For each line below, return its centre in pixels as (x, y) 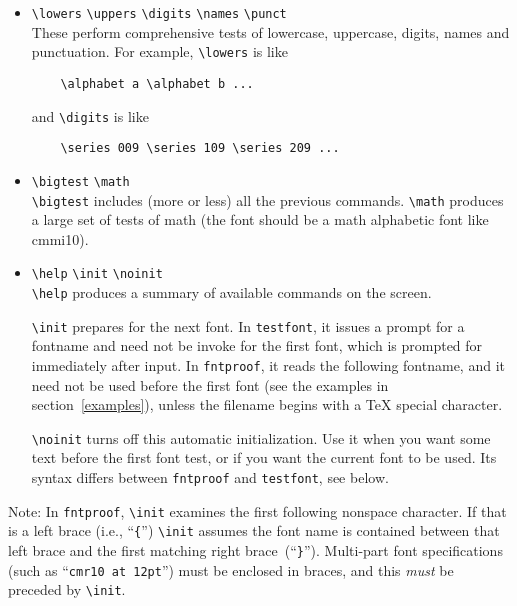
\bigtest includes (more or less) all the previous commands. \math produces (267, 199)
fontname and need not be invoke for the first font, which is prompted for (257, 345)
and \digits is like (90, 115)
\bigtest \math (80, 181)
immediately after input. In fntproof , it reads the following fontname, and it (268, 364)
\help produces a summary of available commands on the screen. (231, 292)
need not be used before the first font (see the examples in (210, 384)
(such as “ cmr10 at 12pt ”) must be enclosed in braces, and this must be (231, 569)
